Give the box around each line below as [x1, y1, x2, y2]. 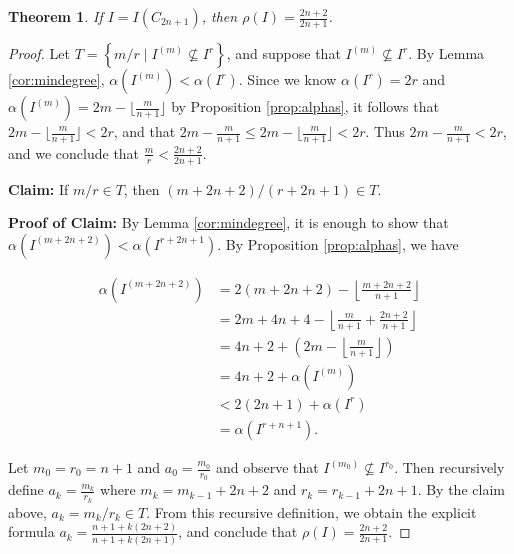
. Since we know [238, 69, 337, 89]
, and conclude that [178, 521, 298, 542]
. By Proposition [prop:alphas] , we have [217, 233, 459, 254]
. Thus [365, 121, 405, 141]
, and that [113, 121, 176, 141]
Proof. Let [8, 43, 70, 63]
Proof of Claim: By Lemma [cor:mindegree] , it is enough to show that [8, 212, 449, 233]
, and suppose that [226, 43, 341, 63]
